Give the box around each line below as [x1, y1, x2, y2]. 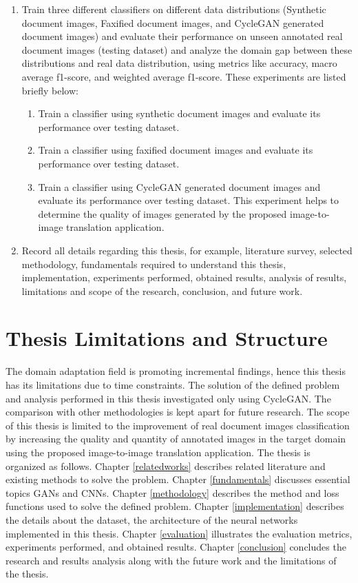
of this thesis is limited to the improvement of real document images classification [6, 418, 350, 432]
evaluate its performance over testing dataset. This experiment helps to [38, 193, 339, 207]
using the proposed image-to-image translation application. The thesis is [6, 444, 310, 459]
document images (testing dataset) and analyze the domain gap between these [21, 42, 352, 57]
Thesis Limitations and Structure [6, 324, 328, 352]
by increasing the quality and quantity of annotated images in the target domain [6, 431, 346, 446]
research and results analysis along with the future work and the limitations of [6, 553, 337, 567]
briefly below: [21, 83, 78, 97]
